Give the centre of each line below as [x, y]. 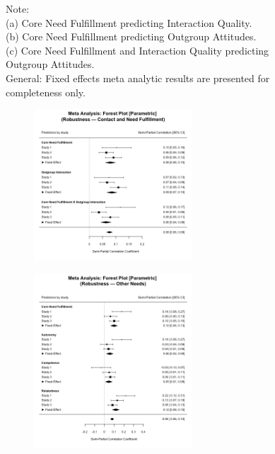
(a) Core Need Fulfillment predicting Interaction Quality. [129, 22]
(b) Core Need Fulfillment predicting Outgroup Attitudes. [131, 36]
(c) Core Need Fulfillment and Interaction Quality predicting [137, 50]
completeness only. [46, 92]
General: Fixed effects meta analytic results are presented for [138, 78]
